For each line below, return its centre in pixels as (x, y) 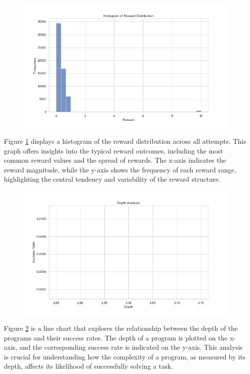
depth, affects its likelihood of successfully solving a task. (88, 366)
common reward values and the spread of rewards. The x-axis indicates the (115, 160)
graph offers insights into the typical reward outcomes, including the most (114, 150)
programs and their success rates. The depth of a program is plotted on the (116, 337)
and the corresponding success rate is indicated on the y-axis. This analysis (131, 347)
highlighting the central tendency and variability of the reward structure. (112, 179)
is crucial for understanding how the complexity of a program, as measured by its (125, 356)
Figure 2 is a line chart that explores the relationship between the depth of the (121, 328)
